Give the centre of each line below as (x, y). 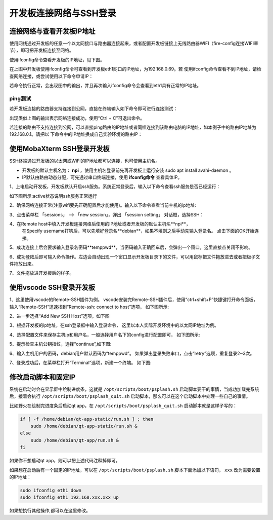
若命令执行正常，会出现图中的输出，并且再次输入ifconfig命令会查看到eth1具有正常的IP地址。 (105, 86)
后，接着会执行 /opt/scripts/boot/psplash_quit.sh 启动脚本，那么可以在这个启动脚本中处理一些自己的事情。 (130, 396)
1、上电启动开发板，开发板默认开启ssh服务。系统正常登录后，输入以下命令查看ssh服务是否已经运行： (115, 187)
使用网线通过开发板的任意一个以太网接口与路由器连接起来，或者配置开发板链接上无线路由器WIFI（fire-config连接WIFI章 (134, 44)
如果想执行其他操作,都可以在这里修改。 (50, 511)
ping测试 (20, 98)
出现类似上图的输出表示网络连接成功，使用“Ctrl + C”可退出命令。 (77, 118)
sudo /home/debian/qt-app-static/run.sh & (84, 426)
